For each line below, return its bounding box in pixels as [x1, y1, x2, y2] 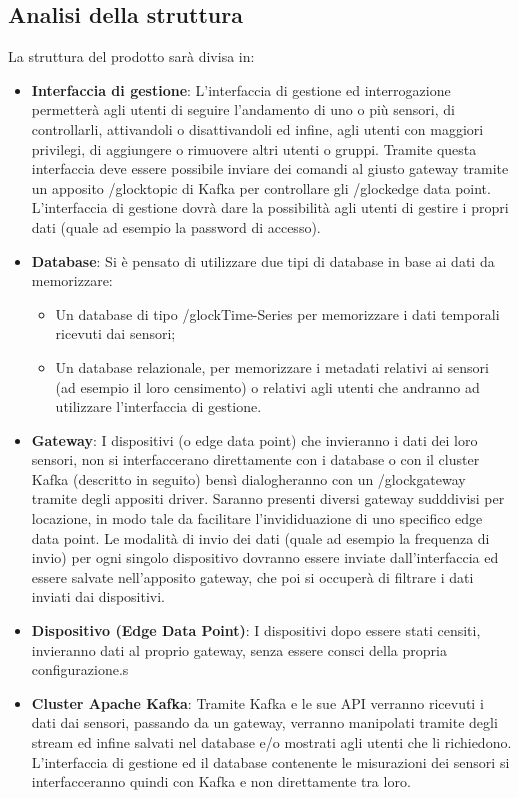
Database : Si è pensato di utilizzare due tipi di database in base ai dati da [31, 250, 495, 271]
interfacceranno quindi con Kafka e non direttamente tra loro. [31, 771, 411, 792]
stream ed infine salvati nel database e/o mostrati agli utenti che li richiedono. [31, 732, 512, 753]
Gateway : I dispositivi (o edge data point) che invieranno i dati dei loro [31, 429, 478, 450]
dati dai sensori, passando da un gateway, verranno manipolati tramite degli [31, 712, 498, 733]
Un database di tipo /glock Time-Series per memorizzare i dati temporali [55, 303, 500, 324]
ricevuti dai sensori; [55, 323, 176, 344]
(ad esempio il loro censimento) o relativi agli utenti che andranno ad [55, 376, 480, 397]
